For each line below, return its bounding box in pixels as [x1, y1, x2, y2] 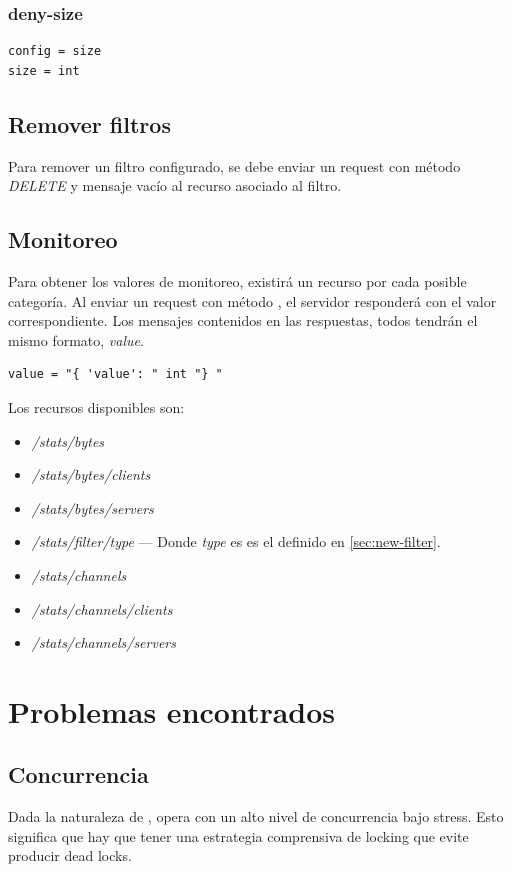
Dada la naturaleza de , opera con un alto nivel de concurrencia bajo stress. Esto [8, 806, 504, 827]
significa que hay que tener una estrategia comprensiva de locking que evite [8, 825, 469, 846]
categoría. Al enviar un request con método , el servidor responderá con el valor [8, 290, 497, 311]
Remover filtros [8, 108, 171, 139]
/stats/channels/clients [31, 598, 173, 619]
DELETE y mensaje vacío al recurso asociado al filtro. [8, 175, 342, 196]
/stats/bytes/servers [31, 497, 154, 518]
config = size [8, 44, 102, 59]
